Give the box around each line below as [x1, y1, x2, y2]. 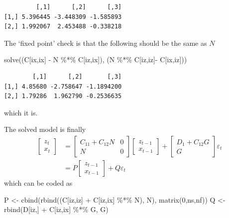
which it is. [4, 107, 38, 117]
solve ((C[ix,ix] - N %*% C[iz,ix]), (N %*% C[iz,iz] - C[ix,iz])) [4, 54, 187, 65]
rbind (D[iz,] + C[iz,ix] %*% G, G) [4, 204, 109, 215]
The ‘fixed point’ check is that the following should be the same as [4, 37, 207, 48]
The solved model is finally [4, 124, 86, 134]
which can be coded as [4, 178, 73, 188]
